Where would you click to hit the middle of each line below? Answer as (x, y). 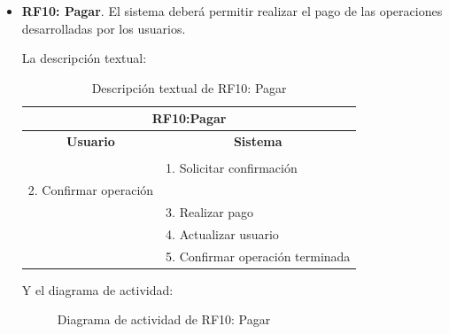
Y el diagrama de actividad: (97, 289)
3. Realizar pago (210, 212)
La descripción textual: (84, 58)
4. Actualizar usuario (222, 233)
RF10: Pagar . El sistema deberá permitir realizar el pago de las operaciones (232, 11)
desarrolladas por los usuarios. (104, 28)
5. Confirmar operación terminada (258, 256)
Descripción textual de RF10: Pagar (189, 87)
